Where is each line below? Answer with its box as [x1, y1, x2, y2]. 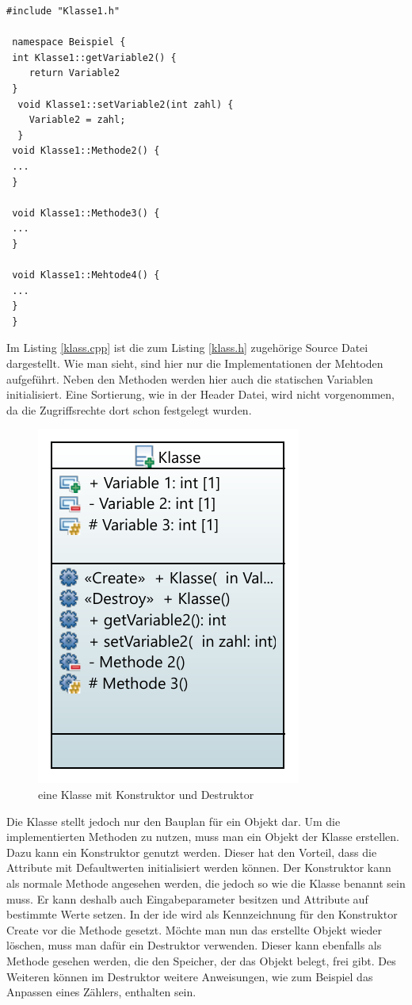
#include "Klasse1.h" [6, 6, 120, 17]
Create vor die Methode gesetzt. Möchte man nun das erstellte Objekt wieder [6, 921, 383, 938]
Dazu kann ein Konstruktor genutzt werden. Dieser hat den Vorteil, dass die [6, 843, 377, 860]
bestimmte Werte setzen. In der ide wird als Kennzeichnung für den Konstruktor [6, 906, 398, 923]
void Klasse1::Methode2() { [12, 145, 160, 157]
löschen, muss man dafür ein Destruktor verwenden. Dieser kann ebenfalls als [6, 937, 382, 953]
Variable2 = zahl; [29, 114, 126, 126]
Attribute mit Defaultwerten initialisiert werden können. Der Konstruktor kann [6, 859, 391, 876]
